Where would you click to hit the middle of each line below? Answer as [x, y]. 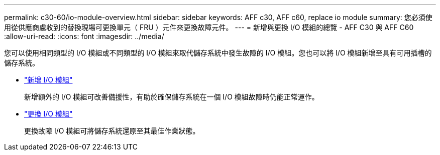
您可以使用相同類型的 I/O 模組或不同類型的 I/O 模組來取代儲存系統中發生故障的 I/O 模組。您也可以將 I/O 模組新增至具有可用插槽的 [218, 53]
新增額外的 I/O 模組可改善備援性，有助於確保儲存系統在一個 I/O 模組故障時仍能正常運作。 [172, 97]
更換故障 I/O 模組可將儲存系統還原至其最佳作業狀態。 [112, 131]
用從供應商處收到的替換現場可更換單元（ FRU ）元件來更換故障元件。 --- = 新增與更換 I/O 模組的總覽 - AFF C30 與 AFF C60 [209, 27]
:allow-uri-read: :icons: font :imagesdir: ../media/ [84, 36]
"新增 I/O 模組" [48, 80]
